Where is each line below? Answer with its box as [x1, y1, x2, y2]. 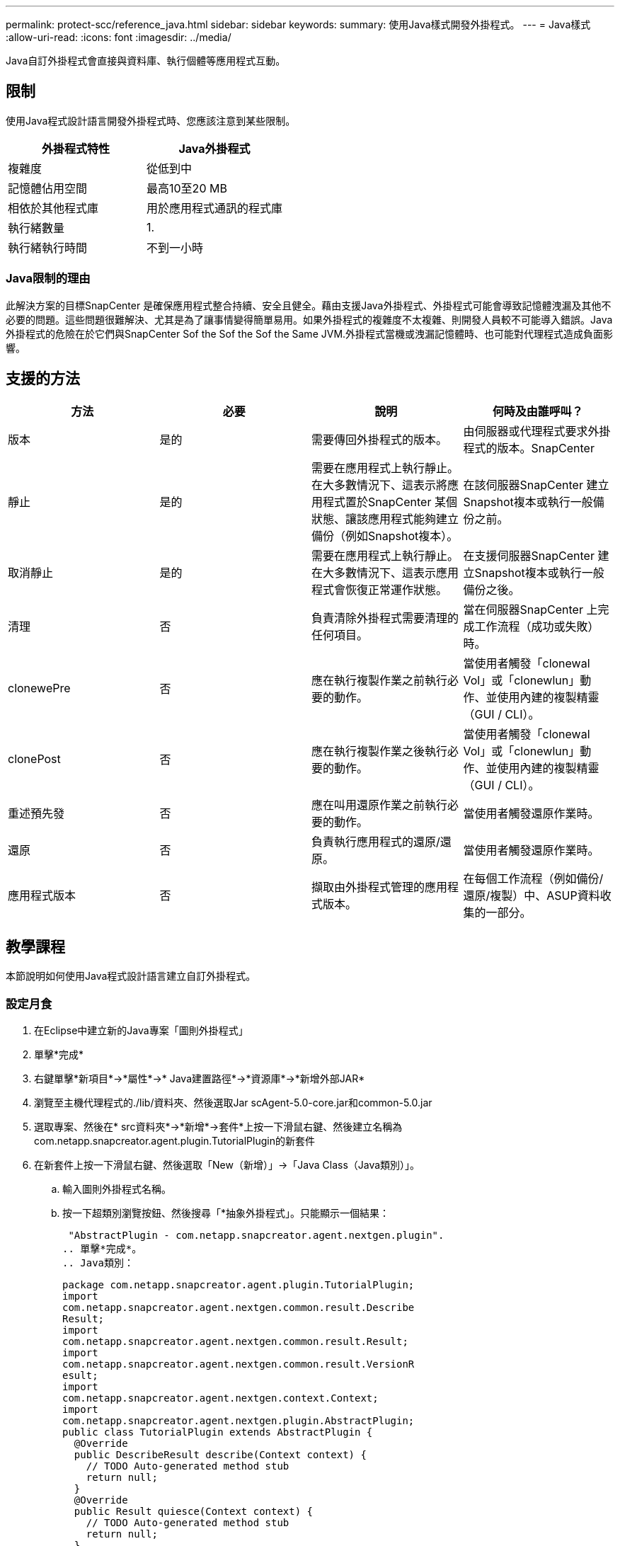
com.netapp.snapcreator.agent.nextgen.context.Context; [62, 1392, 379, 1404]
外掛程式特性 [42, 141, 110, 156]
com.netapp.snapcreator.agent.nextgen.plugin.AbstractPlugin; [62, 1415, 415, 1427]
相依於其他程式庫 [8, 200, 99, 215]
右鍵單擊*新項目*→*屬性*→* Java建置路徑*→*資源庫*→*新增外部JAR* [34, 1072, 365, 1085]
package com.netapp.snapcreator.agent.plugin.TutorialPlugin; [62, 1279, 415, 1291]
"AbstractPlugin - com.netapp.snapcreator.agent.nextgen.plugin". [68, 1230, 444, 1242]
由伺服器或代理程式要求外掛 [463, 424, 611, 439]
